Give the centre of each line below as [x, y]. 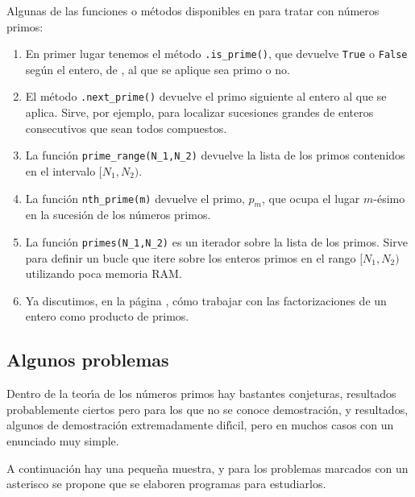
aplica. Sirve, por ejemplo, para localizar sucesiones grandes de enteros [199, 112]
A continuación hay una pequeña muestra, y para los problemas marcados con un [207, 468]
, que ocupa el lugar [311, 198]
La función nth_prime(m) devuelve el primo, [135, 198]
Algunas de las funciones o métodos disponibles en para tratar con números [193, 10]
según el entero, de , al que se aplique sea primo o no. [158, 69]
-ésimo [389, 198]
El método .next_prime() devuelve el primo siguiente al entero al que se [206, 96]
